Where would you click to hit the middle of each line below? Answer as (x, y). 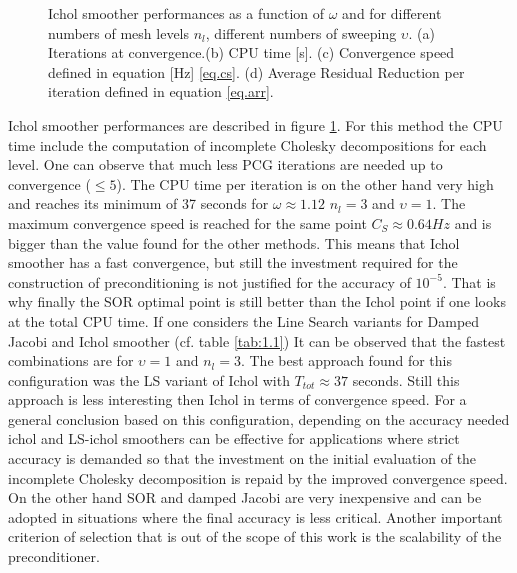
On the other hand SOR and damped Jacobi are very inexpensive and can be (245, 497)
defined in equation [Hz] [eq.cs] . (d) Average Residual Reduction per (256, 71)
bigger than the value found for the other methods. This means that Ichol (234, 242)
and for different (392, 13)
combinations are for (71, 360)
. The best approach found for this (346, 360)
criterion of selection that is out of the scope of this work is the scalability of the (255, 536)
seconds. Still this (406, 379)
